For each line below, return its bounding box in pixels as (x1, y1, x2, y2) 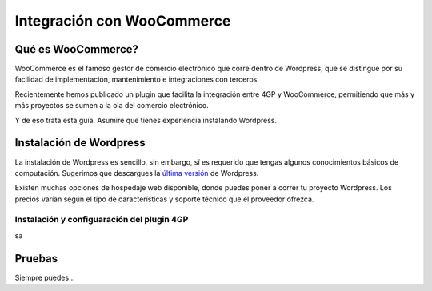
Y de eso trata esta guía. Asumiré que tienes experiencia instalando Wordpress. (14, 115, 278, 125)
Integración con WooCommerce (14, 12, 231, 30)
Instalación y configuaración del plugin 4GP (14, 214, 189, 225)
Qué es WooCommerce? (14, 42, 139, 56)
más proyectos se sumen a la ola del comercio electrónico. (14, 101, 209, 110)
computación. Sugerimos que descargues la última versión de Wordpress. (14, 168, 259, 177)
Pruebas (14, 252, 58, 265)
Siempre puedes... (14, 273, 75, 282)
